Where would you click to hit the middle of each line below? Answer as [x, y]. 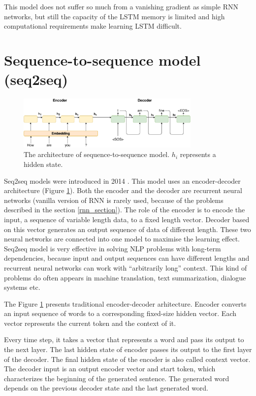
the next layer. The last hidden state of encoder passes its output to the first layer [128, 349]
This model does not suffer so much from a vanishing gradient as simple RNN [121, 6]
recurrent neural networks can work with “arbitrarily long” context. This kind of [126, 267]
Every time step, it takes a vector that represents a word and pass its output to [124, 339]
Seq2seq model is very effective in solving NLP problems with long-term [112, 248]
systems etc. [22, 287]
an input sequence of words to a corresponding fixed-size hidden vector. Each [120, 313]
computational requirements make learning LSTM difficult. [93, 26]
